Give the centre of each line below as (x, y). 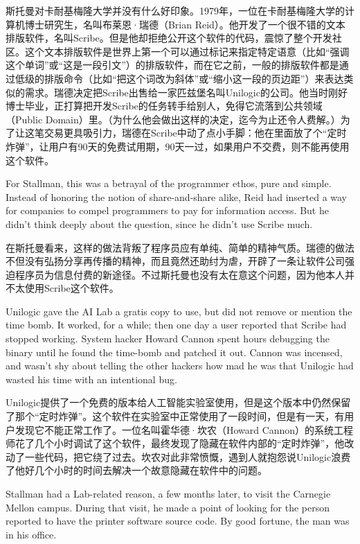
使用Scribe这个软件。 (72, 288)
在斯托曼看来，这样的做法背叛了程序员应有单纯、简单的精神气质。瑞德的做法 (180, 247)
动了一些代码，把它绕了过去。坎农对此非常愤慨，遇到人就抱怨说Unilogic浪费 (178, 456)
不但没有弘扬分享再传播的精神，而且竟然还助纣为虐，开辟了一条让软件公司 (175, 261)
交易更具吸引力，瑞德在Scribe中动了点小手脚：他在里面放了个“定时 (195, 133)
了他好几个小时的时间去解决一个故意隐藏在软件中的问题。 (136, 470)
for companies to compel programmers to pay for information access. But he (167, 210)
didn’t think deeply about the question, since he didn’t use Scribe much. (159, 223)
